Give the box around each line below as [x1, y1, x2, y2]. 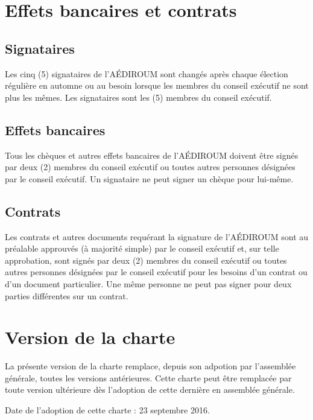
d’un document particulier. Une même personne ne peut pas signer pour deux [5, 277, 292, 290]
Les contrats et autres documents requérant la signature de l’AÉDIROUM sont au [5, 230, 309, 243]
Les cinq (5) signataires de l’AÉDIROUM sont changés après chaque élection [5, 67, 288, 80]
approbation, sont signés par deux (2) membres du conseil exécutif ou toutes [5, 253, 287, 266]
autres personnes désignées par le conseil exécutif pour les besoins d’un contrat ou [5, 266, 308, 278]
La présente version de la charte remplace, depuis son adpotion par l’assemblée [5, 360, 296, 372]
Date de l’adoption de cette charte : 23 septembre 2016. [5, 404, 210, 416]
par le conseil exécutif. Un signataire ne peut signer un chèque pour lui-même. [5, 172, 294, 185]
